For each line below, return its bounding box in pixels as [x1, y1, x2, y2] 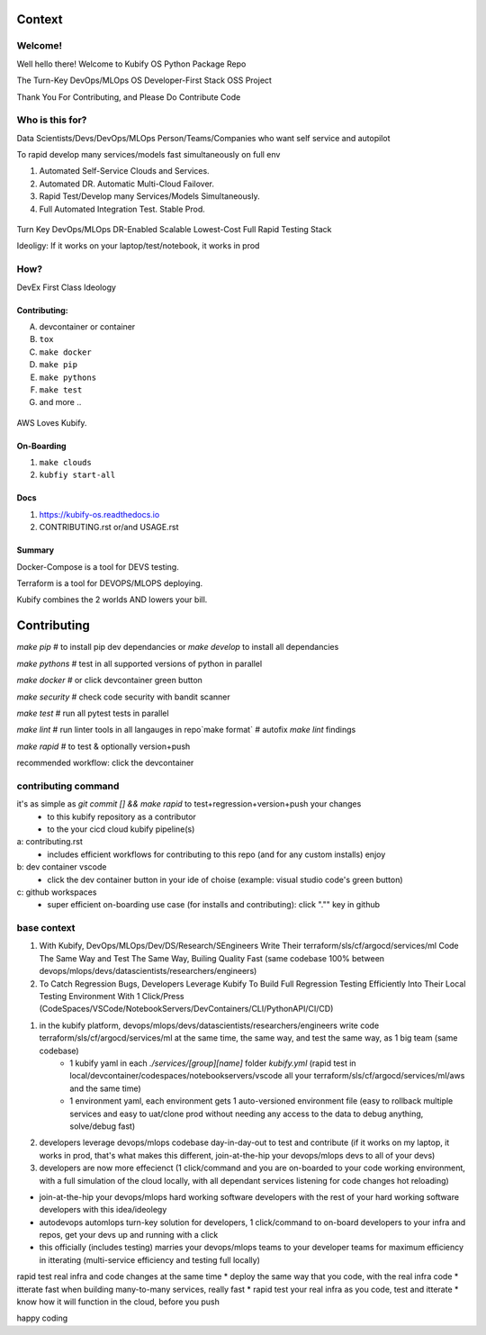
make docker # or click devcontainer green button [16, 675, 202, 686]
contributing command [16, 780, 120, 792]
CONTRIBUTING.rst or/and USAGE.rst [39, 522, 179, 533]
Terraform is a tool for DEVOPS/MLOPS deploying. [16, 578, 203, 589]
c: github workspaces [16, 887, 97, 898]
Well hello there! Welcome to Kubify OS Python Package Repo [16, 59, 247, 69]
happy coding [16, 1312, 68, 1323]
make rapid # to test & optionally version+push [16, 741, 191, 752]
